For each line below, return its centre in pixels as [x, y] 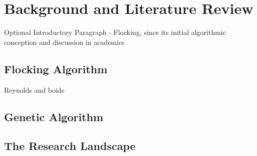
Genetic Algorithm [54, 116]
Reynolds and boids [34, 89]
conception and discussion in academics [64, 42]
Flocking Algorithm [56, 69]
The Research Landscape [70, 146]
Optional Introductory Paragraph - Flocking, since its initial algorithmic [115, 32]
